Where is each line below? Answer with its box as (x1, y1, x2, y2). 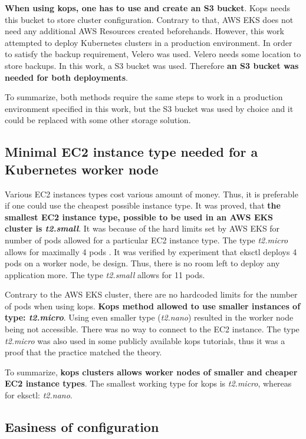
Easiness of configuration (5, 418, 159, 436)
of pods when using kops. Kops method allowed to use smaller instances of (5, 299, 301, 312)
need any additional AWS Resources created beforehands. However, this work (5, 25, 284, 37)
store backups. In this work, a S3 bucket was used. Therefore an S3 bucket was (5, 59, 299, 71)
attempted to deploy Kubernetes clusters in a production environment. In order (5, 36, 292, 48)
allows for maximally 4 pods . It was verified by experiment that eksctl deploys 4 (5, 245, 297, 258)
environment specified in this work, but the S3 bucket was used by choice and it (5, 102, 294, 114)
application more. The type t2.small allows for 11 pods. (5, 268, 205, 280)
